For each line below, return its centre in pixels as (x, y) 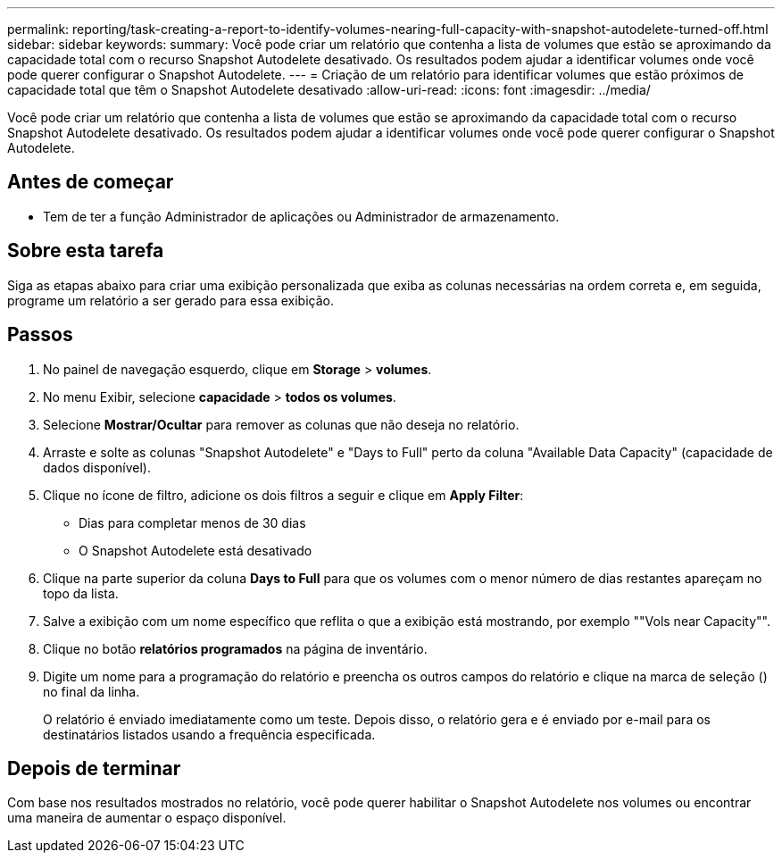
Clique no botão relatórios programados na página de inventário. (235, 648)
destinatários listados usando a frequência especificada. (209, 734)
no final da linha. (92, 691)
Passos (40, 335)
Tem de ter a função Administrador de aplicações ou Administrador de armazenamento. (301, 216)
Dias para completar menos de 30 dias (192, 522)
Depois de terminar (94, 768)
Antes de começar (91, 182)
